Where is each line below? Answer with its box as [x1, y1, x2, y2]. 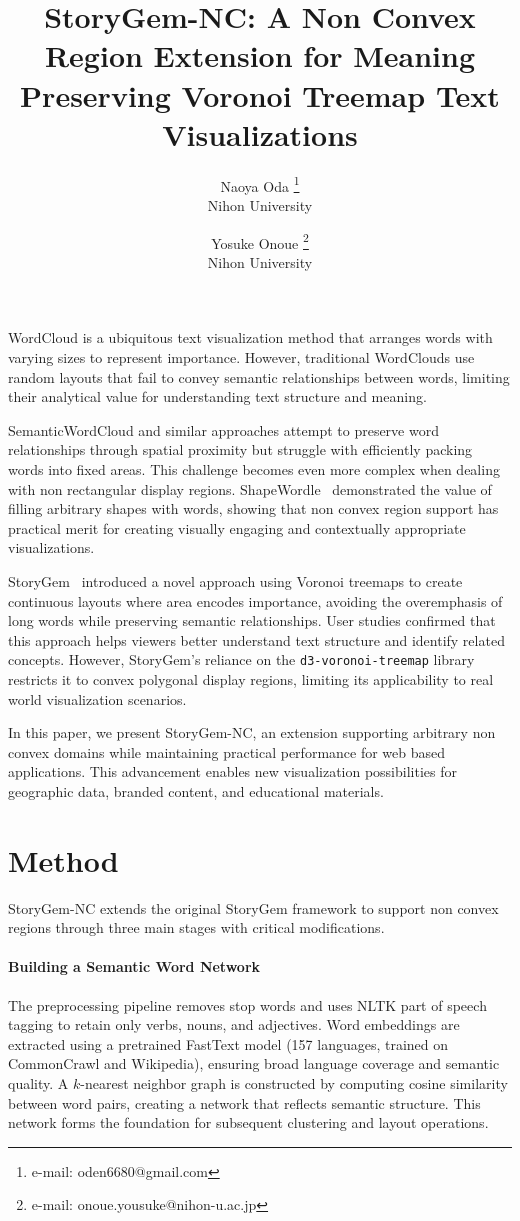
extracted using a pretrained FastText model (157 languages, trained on [8, 1033, 449, 1054]
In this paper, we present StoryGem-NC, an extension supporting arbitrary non [8, 722, 496, 743]
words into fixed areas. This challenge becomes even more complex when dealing [8, 458, 500, 479]
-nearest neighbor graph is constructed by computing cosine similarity [80, 1072, 508, 1093]
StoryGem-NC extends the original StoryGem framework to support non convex [8, 897, 499, 918]
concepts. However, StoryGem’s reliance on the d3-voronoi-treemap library [8, 649, 475, 670]
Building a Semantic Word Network [8, 956, 261, 977]
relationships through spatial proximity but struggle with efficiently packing [8, 439, 473, 460]
